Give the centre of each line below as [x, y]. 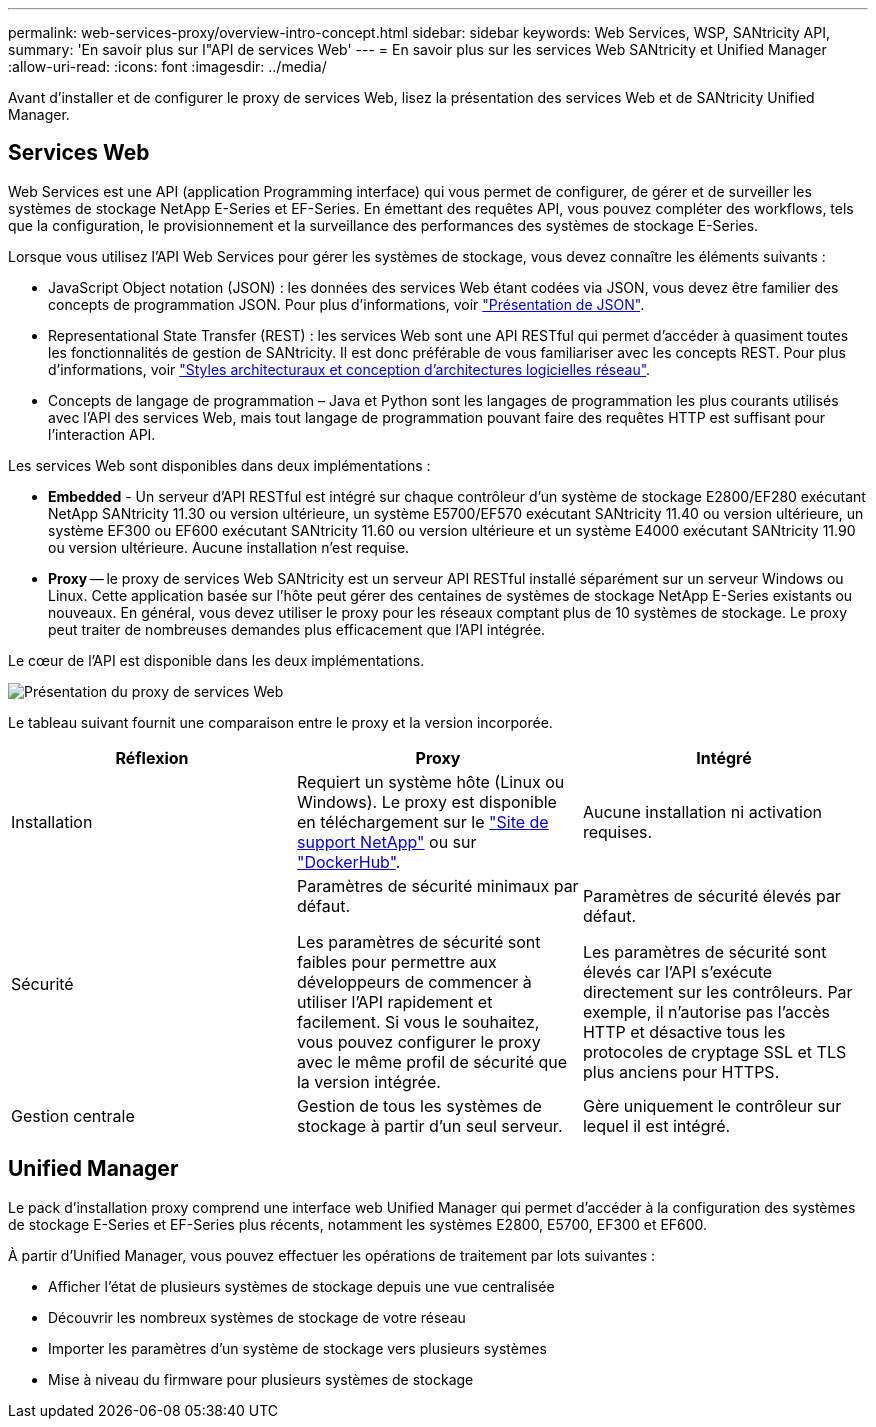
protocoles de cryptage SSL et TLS [714, 1051]
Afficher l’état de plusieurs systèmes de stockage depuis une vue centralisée [301, 1286]
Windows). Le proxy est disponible [426, 801]
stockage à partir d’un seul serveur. [429, 1125]
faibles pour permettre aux [396, 961]
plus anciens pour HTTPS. [681, 1071]
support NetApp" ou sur [386, 841]
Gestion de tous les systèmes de [419, 1105]
